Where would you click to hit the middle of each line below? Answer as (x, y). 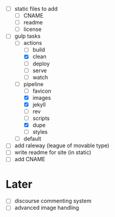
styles (40, 132)
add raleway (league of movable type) (62, 145)
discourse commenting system (53, 201)
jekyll (39, 104)
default (32, 139)
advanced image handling (47, 208)
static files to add (36, 9)
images (42, 98)
